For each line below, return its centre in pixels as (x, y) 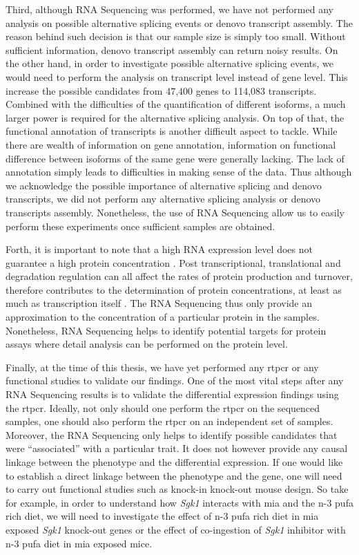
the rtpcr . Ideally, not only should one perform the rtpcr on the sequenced (163, 407)
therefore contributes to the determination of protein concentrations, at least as (174, 289)
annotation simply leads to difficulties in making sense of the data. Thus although (179, 172)
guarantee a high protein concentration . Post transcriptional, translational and (173, 262)
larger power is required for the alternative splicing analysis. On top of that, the (175, 117)
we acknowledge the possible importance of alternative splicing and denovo (164, 185)
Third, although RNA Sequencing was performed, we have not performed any (169, 9)
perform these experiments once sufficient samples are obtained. (140, 226)
